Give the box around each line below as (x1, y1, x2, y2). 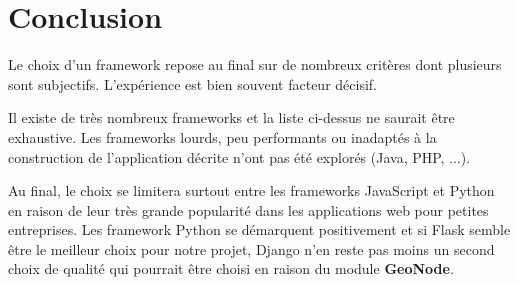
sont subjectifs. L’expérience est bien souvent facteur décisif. (8, 73, 377, 94)
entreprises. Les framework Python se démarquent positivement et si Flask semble (8, 219, 511, 240)
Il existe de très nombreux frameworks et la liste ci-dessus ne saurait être (8, 107, 455, 128)
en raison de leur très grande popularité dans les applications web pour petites (8, 199, 489, 220)
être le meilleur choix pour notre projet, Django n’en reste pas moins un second (8, 238, 495, 259)
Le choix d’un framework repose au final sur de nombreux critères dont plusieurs (8, 54, 502, 75)
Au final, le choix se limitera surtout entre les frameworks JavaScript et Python (8, 180, 495, 201)
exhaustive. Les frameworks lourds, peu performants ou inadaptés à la (8, 126, 437, 147)
